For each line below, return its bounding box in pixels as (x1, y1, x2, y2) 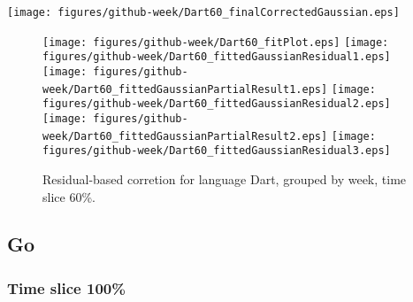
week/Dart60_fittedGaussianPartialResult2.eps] (42, 129, 328, 143)
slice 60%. (42, 187, 96, 205)
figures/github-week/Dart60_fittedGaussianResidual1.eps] (42, 50, 391, 64)
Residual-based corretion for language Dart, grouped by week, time (42, 169, 407, 188)
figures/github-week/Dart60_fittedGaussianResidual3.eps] (42, 144, 391, 158)
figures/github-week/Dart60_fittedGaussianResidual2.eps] (42, 97, 391, 111)
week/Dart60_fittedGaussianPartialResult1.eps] (42, 82, 328, 96)
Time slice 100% (7, 276, 126, 298)
